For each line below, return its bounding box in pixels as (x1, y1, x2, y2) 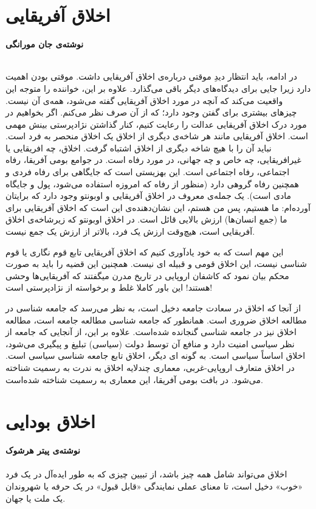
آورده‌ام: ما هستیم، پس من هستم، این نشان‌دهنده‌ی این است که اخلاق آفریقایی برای (5, 201, 311, 213)
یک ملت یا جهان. (5, 491, 66, 504)
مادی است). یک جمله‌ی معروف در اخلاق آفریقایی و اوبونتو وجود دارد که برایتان (5, 189, 291, 202)
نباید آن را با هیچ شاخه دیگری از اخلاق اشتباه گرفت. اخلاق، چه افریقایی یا (5, 141, 272, 154)
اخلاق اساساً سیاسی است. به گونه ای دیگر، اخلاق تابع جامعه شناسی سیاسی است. (5, 349, 306, 362)
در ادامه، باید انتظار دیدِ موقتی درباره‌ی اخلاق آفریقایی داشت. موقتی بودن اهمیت (5, 70, 298, 83)
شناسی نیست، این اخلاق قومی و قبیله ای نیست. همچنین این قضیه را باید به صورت (5, 257, 307, 270)
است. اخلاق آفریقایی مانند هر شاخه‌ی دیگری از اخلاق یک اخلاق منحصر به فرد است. (5, 130, 308, 142)
